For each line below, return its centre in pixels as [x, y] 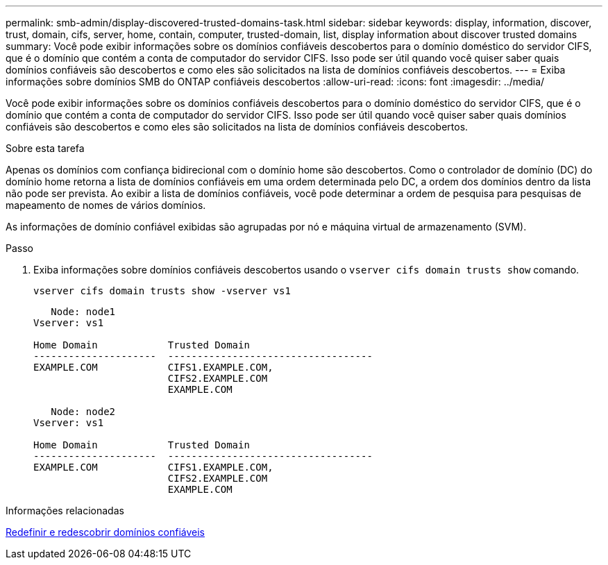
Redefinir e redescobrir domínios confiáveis [105, 532]
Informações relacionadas [65, 511]
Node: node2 [83, 412]
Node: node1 [83, 312]
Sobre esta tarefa [45, 148]
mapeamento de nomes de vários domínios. [106, 205]
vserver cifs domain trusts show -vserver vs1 [162, 291]
